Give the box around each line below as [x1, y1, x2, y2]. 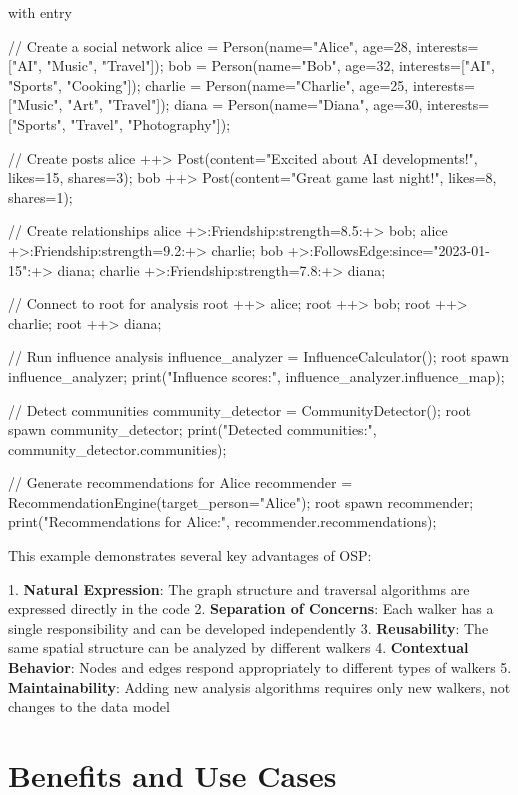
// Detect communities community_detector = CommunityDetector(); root [8, 399, 471, 420]
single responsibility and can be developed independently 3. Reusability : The [8, 617, 489, 638]
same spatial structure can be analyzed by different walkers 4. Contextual [8, 637, 469, 658]
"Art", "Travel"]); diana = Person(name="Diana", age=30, [67, 94, 423, 115]
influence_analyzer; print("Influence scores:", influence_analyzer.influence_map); [8, 365, 505, 386]
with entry [8, 2, 72, 22]
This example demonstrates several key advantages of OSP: [8, 545, 372, 566]
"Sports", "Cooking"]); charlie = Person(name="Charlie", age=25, [8, 74, 409, 95]
